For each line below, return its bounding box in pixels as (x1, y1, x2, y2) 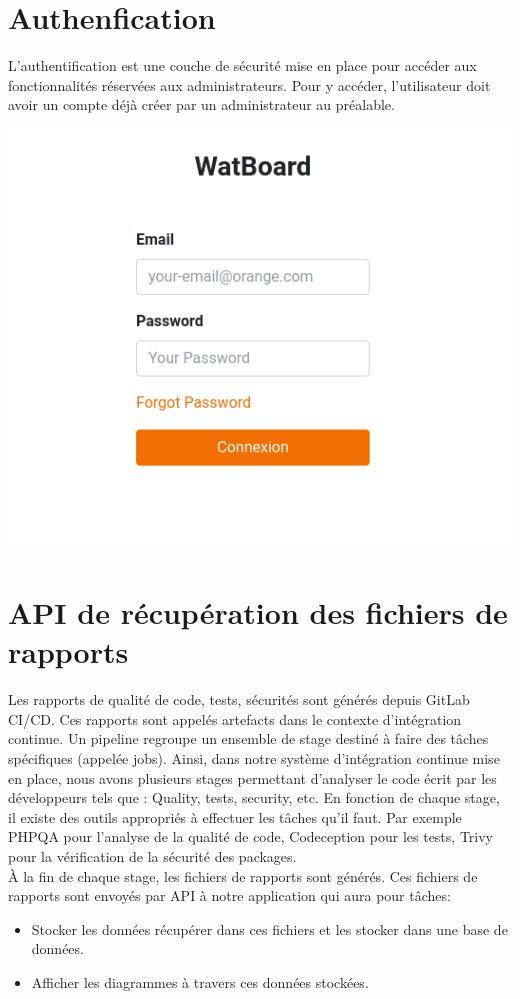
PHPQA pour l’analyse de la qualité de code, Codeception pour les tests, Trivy (8, 826, 493, 847)
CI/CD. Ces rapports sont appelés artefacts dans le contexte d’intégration (8, 708, 462, 729)
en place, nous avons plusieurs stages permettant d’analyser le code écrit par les (8, 767, 497, 788)
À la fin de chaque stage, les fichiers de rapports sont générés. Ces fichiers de (8, 865, 478, 886)
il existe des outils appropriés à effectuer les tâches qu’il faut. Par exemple (8, 806, 462, 827)
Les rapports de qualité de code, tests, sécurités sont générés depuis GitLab (8, 689, 470, 710)
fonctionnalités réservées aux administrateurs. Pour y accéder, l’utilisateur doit (8, 74, 491, 95)
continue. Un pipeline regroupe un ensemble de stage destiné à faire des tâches (8, 728, 489, 749)
